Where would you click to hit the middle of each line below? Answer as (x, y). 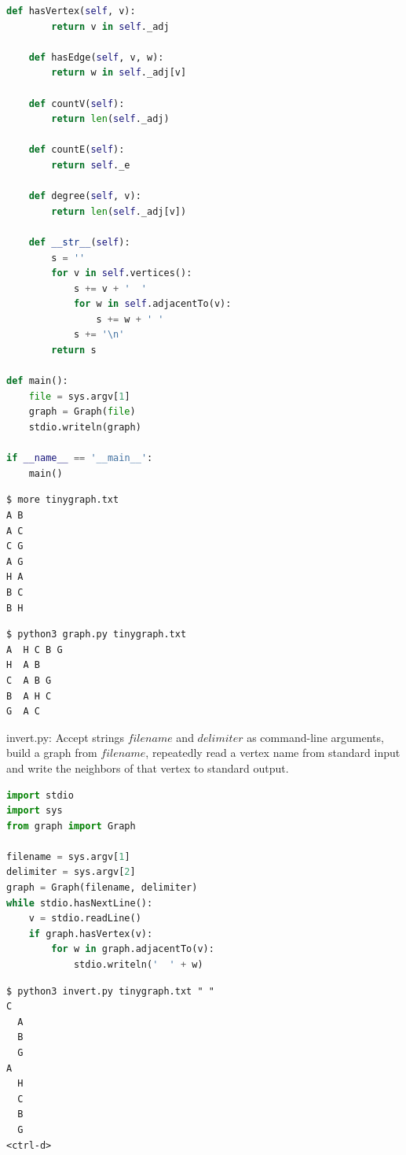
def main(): (37, 381)
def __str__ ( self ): (79, 242)
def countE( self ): (77, 150)
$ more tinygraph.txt (63, 500)
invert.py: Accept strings (65, 737)
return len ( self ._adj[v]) (119, 211)
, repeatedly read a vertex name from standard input (273, 753)
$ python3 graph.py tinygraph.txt (97, 635)
